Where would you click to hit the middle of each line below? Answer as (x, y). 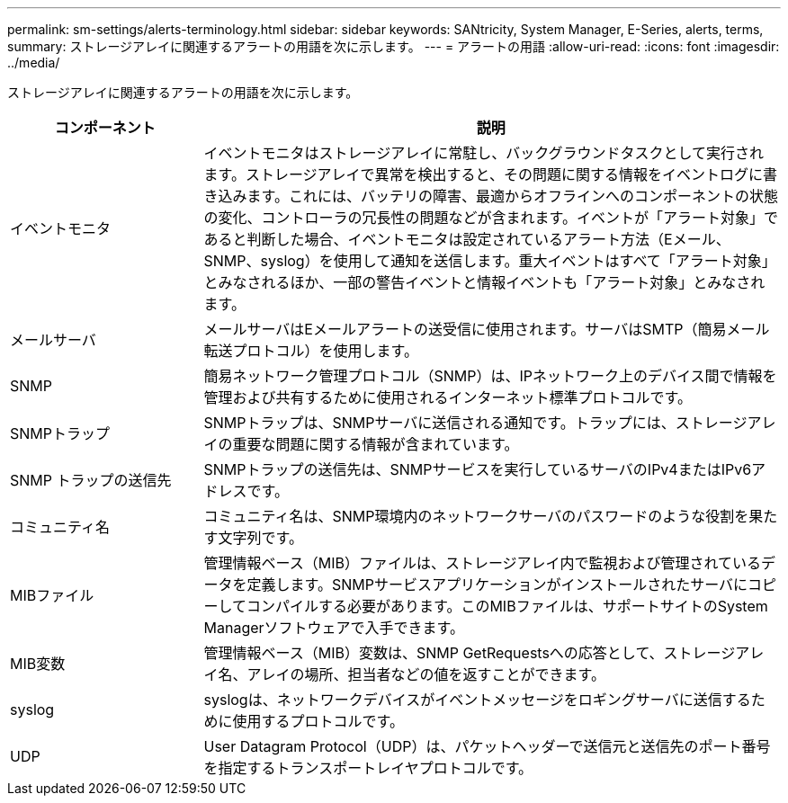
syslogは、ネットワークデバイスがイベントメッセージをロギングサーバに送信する (477, 700)
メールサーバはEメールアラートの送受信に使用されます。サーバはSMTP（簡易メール (487, 329)
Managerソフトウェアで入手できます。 (334, 628)
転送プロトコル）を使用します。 (311, 351)
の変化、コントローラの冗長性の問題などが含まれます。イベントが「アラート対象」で (491, 218)
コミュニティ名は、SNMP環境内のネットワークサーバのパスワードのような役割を (476, 516)
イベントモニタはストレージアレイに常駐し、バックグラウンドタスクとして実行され (484, 153)
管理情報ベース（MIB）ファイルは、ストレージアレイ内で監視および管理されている (483, 563)
